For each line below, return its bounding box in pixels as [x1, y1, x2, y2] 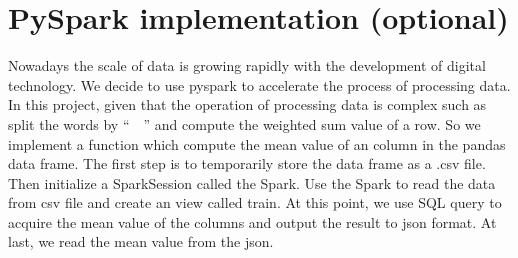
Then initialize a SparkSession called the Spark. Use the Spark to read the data [8, 172, 496, 193]
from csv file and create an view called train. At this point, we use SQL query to [8, 192, 502, 213]
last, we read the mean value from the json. [8, 231, 274, 252]
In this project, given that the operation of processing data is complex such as [8, 94, 487, 115]
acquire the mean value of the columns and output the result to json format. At [8, 211, 497, 232]
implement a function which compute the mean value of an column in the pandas [8, 133, 506, 154]
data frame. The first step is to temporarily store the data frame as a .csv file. [8, 153, 486, 174]
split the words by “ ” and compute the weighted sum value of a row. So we [8, 113, 481, 134]
